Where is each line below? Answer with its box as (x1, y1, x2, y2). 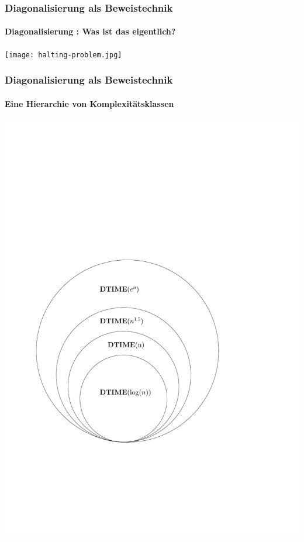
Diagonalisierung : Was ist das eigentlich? (5, 25, 176, 37)
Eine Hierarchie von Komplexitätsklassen (5, 97, 174, 109)
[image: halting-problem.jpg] (5, 50, 122, 59)
